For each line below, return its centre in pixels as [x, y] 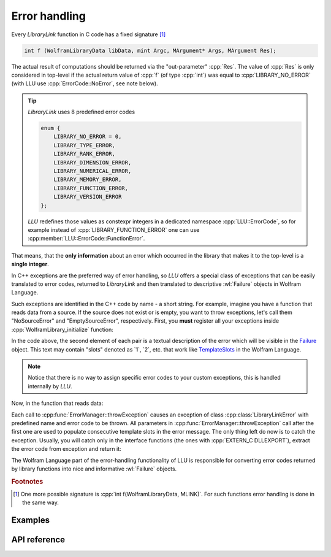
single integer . [30, 264]
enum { [51, 128]
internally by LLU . [50, 386]
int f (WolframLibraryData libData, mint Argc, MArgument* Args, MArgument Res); [150, 50]
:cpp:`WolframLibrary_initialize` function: [62, 329]
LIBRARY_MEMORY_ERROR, [88, 180]
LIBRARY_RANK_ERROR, [85, 154]
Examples [31, 521]
